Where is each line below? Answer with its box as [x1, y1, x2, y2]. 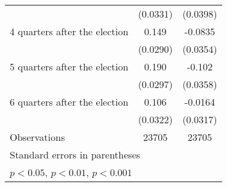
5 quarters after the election [10, 59, 128, 73]
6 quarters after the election [10, 95, 128, 109]
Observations [10, 130, 65, 144]
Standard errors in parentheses [10, 148, 141, 161]
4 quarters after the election [10, 24, 128, 38]
